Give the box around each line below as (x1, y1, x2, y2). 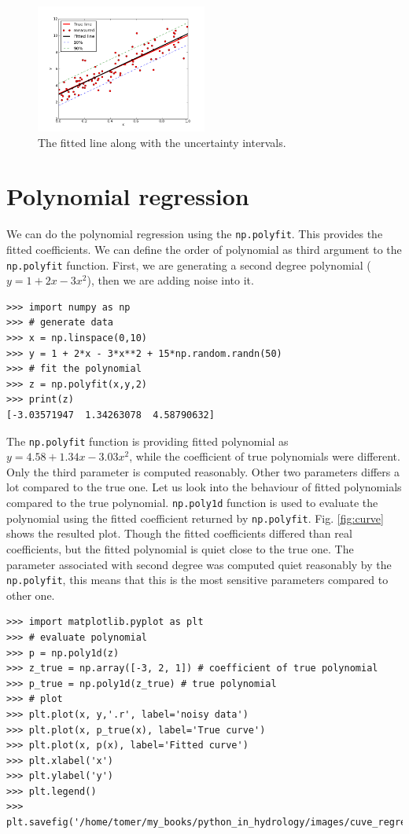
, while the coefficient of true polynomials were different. (129, 448, 400, 465)
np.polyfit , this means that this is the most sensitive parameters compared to (6, 571, 389, 588)
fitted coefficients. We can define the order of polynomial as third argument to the (6, 241, 402, 257)
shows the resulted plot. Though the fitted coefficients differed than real (6, 525, 352, 542)
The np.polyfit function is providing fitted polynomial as (6, 432, 289, 449)
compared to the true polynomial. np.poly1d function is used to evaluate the (6, 494, 378, 510)
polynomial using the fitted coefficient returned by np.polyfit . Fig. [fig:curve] (6, 509, 384, 526)
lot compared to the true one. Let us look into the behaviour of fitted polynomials (6, 479, 402, 495)
